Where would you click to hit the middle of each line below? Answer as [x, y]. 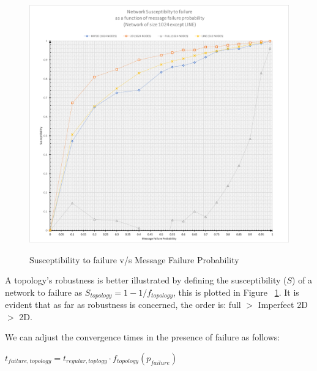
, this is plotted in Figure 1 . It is [236, 292]
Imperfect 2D [283, 305]
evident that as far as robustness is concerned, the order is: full [123, 305]
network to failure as [44, 292]
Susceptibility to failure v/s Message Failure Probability [134, 259]
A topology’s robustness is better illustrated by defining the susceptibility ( [146, 280]
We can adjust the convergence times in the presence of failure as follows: [143, 337]
